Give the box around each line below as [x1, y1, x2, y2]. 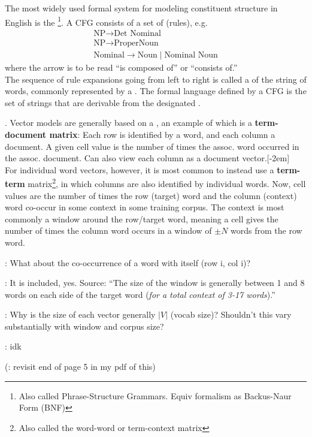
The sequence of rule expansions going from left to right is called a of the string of [5, 73, 307, 85]
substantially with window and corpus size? [5, 320, 164, 332]
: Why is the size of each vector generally [5, 308, 156, 321]
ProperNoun [114, 38, 159, 47]
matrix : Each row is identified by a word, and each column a [49, 128, 275, 140]
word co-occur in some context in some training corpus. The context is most [5, 201, 284, 213]
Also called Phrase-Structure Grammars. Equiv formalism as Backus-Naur [19, 389, 292, 402]
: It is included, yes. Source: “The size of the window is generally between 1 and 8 [5, 276, 305, 289]
